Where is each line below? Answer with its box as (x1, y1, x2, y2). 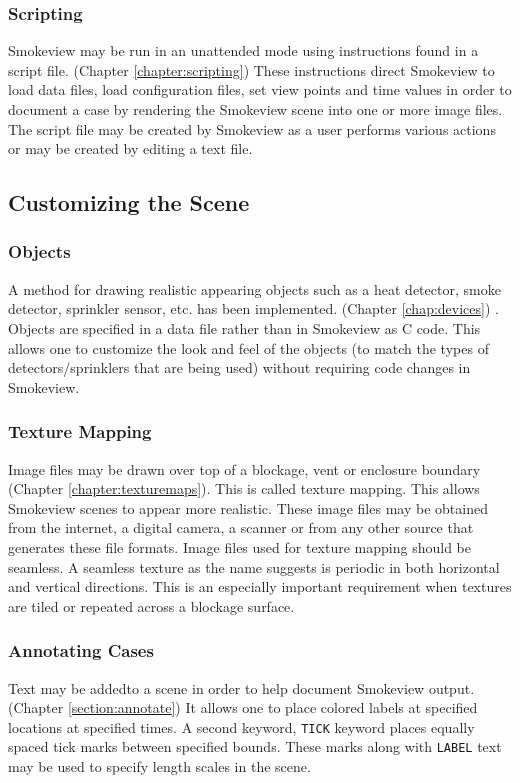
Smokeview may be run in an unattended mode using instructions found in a (8, 40, 479, 61)
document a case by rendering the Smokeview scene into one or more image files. (8, 99, 503, 119)
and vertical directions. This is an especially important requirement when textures (8, 576, 512, 597)
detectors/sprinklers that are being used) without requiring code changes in (8, 357, 471, 378)
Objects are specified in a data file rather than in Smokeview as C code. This (8, 317, 481, 338)
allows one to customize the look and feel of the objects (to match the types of (8, 337, 489, 358)
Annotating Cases (8, 638, 154, 663)
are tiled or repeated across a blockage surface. (8, 595, 295, 616)
